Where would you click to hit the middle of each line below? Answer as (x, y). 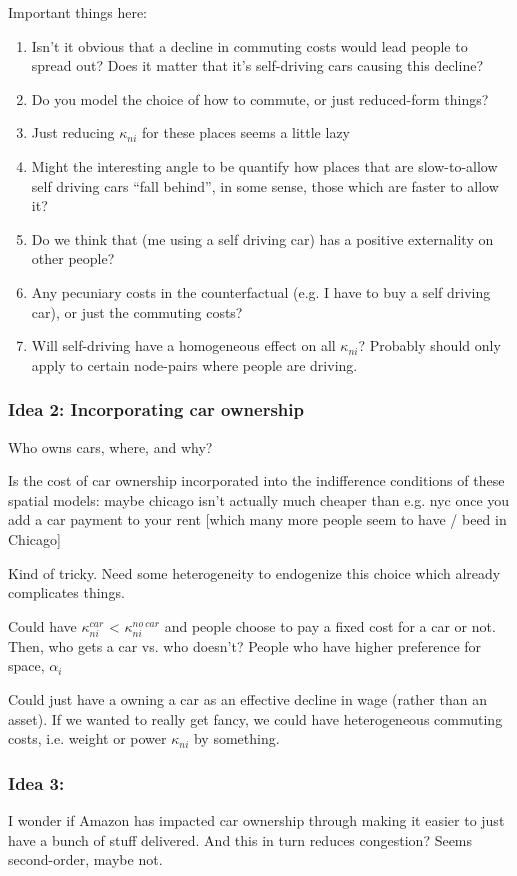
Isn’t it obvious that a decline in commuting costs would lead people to (249, 45)
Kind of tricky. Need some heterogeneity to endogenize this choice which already (254, 572)
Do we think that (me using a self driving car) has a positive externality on (262, 238)
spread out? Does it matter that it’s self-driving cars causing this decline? (257, 65)
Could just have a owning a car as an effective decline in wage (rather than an (247, 699)
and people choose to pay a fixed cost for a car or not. (330, 625)
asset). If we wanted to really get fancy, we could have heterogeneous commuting (255, 718)
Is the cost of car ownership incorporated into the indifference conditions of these (256, 480)
